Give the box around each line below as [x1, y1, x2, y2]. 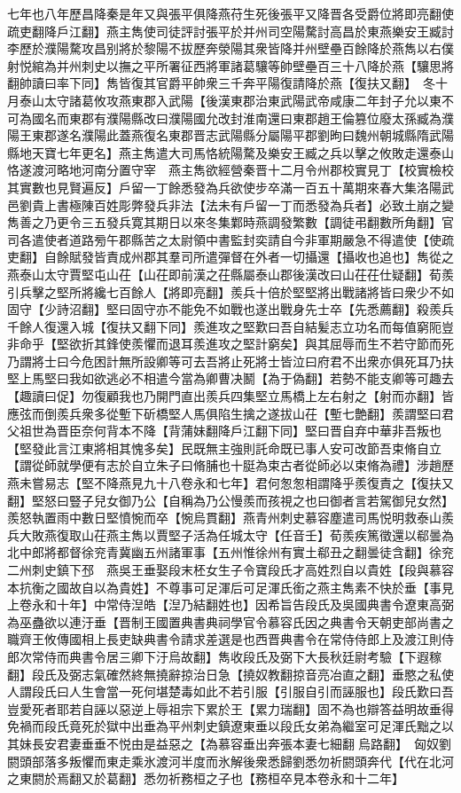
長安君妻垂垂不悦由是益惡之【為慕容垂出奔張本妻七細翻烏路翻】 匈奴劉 [31, 734, 451, 752]
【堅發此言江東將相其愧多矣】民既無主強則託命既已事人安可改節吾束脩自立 [7, 438, 441, 457]
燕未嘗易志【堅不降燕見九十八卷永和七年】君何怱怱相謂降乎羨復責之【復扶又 [7, 474, 454, 492]
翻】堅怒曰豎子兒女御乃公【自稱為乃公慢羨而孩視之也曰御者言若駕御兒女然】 [7, 491, 454, 509]
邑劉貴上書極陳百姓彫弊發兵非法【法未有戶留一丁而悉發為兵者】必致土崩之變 [7, 195, 454, 214]
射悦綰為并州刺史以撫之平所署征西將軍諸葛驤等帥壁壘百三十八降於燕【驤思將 [7, 56, 454, 75]
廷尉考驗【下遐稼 [341, 647, 441, 665]
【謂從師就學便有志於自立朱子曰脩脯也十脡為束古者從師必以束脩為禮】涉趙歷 [7, 456, 454, 475]
